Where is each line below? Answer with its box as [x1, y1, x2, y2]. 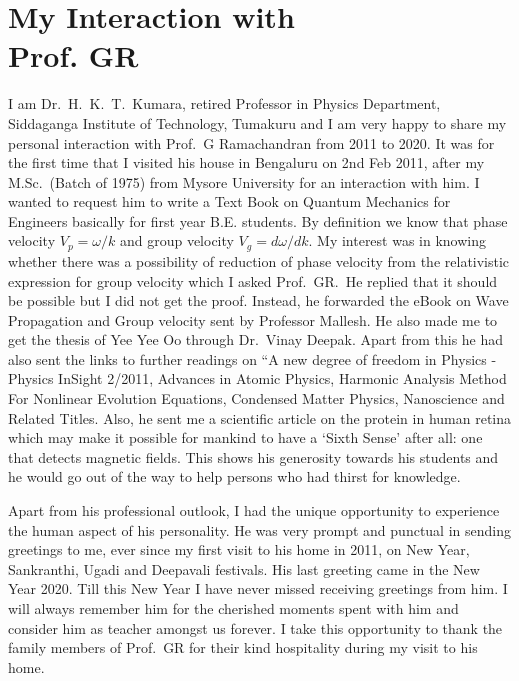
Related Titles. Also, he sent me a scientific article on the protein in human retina [8, 407, 512, 428]
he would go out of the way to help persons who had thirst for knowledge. [8, 466, 461, 487]
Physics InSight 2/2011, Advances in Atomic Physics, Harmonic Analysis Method [8, 368, 507, 389]
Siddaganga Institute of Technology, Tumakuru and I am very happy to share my [8, 112, 507, 133]
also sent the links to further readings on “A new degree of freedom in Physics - [8, 348, 497, 369]
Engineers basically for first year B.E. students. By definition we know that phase [8, 210, 508, 231]
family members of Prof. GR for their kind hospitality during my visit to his [8, 637, 478, 658]
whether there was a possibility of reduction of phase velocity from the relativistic [8, 250, 510, 271]
